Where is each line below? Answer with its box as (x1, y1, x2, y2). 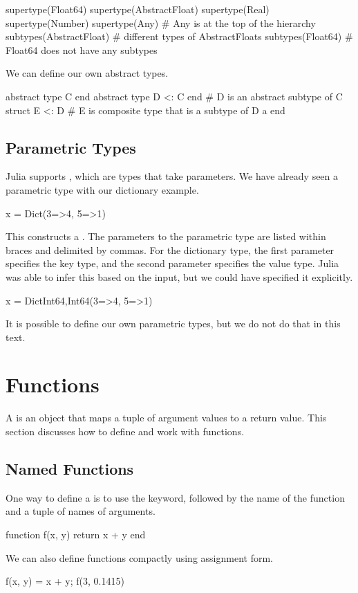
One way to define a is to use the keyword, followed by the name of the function (6, 490, 345, 504)
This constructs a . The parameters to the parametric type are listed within (6, 229, 326, 244)
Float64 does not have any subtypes (6, 42, 158, 57)
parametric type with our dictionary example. (6, 182, 199, 197)
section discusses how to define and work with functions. (6, 424, 245, 439)
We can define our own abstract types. (6, 66, 169, 80)
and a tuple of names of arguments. (6, 504, 156, 518)
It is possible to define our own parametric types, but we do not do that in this (6, 316, 341, 331)
